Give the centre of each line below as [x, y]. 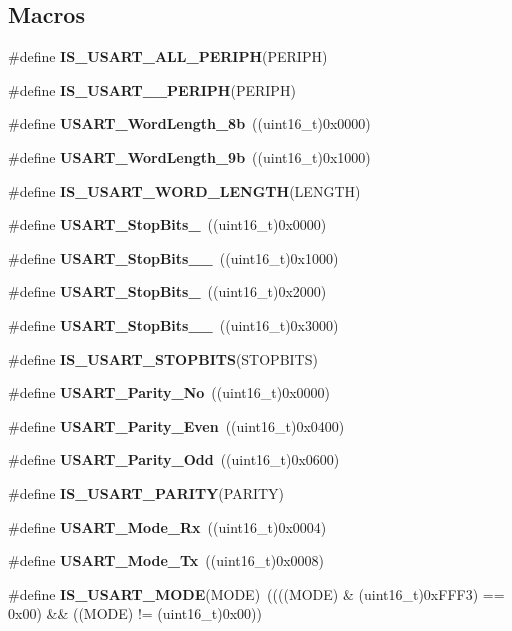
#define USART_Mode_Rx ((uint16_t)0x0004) [167, 526]
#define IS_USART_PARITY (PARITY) [146, 492]
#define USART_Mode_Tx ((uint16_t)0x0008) [166, 560]
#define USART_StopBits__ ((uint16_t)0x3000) [173, 324]
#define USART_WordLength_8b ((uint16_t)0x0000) [189, 123]
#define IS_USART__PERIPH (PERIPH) [152, 89]
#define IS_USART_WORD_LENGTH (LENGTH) [184, 190]
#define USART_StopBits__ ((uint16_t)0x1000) [173, 257]
